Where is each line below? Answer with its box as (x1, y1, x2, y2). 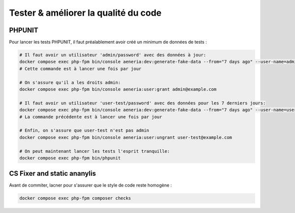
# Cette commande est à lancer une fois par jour (19, 66, 142, 71)
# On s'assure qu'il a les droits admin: (19, 80, 121, 85)
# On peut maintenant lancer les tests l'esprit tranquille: (19, 148, 170, 154)
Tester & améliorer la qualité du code (9, 7, 162, 18)
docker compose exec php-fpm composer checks (19, 195, 131, 201)
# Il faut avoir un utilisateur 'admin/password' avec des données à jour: (19, 52, 206, 58)
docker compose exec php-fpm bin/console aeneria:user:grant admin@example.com (19, 86, 217, 92)
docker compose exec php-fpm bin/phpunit (19, 155, 121, 160)
